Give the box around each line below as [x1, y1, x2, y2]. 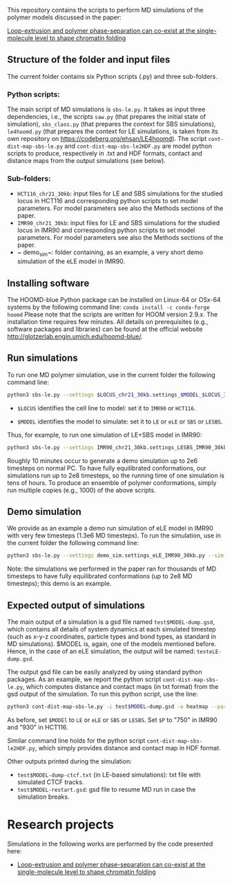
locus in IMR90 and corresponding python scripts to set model [17, 226, 195, 234]
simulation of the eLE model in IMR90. [17, 257, 126, 265]
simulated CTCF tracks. [17, 777, 84, 786]
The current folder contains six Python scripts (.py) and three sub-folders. [7, 72, 218, 80]
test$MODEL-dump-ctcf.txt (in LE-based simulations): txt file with [17, 770, 202, 779]
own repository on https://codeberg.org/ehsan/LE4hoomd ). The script [7, 135, 207, 143]
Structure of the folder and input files [7, 54, 171, 66]
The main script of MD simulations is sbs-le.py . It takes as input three [7, 105, 206, 113]
